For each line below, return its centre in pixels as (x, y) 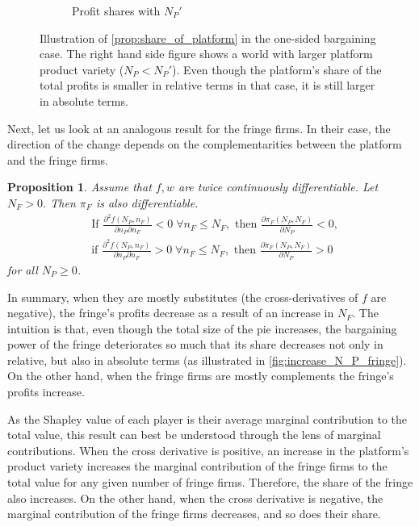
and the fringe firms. (58, 159)
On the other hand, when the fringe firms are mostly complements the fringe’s (201, 376)
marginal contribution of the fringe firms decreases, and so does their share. (194, 514)
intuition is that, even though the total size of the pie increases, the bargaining (202, 328)
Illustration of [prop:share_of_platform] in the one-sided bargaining (208, 38)
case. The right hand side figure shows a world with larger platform (206, 54)
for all (23, 269)
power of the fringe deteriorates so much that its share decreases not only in (195, 344)
